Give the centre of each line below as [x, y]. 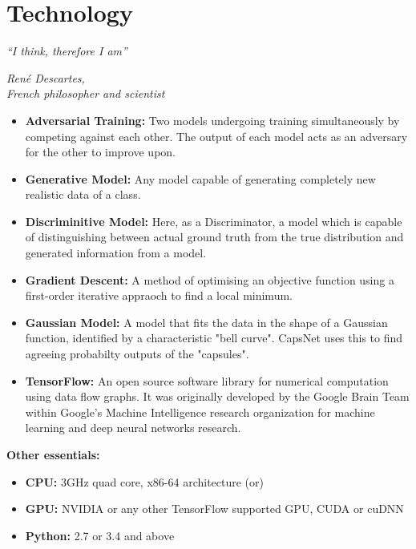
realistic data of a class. [83, 194]
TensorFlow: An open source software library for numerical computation [207, 380]
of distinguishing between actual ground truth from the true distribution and [214, 237]
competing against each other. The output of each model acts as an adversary [216, 136]
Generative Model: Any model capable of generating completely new [200, 178]
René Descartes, [46, 77]
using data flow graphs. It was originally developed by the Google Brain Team [217, 396]
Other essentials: [53, 454]
